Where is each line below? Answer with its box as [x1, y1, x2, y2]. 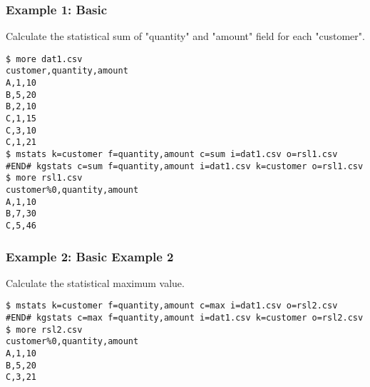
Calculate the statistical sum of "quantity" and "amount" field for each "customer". [6, 29, 365, 44]
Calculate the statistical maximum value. [6, 275, 185, 290]
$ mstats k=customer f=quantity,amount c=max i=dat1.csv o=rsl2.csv [6, 301, 338, 311]
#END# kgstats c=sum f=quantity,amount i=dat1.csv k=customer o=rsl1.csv [6, 161, 364, 171]
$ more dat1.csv [6, 54, 83, 64]
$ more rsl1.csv [6, 173, 83, 184]
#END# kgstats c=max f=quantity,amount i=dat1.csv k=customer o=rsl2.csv [6, 313, 364, 323]
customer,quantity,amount [6, 66, 128, 76]
